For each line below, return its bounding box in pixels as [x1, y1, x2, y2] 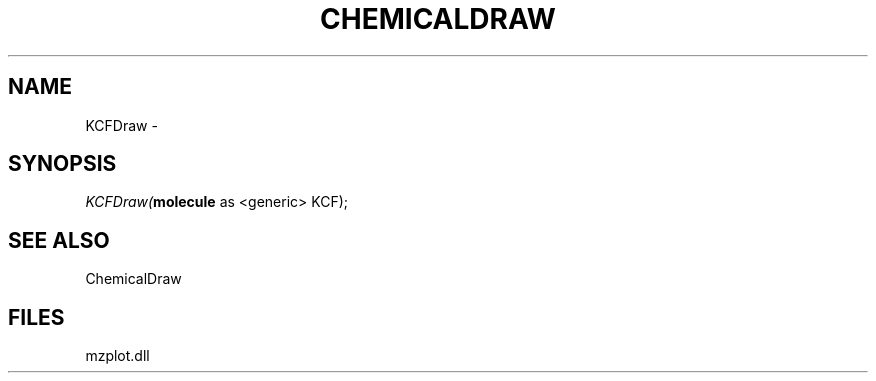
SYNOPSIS [8, 151, 117, 177]
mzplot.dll [85, 347, 150, 365]
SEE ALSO [8, 227, 110, 253]
